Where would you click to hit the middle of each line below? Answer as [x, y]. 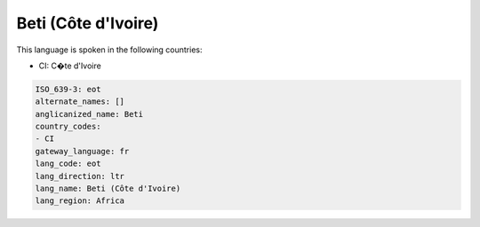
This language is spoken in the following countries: [109, 50]
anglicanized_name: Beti [89, 114]
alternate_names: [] [80, 102]
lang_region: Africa [80, 201]
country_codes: [68, 127]
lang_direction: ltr [80, 176]
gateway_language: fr [82, 151]
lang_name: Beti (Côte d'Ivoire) [108, 189]
